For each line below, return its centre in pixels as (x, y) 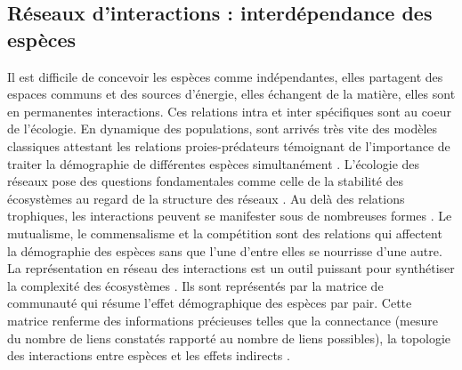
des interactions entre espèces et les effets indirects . (149, 355)
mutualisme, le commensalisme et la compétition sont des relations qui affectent (225, 233)
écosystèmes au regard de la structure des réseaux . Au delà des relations (206, 198)
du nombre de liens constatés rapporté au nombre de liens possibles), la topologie (229, 338)
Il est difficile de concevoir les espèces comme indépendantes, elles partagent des (225, 76)
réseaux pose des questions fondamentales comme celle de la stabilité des (206, 181)
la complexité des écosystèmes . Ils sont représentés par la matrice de (195, 285)
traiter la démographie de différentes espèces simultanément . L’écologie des (214, 163)
